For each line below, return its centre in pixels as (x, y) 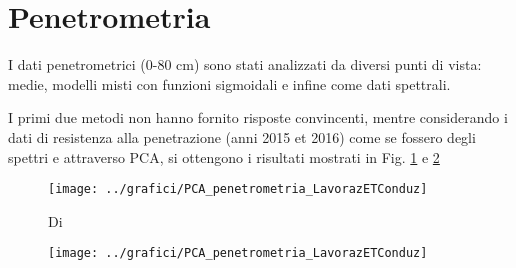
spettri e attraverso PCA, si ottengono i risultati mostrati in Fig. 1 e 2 (224, 156)
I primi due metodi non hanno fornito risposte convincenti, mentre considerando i (258, 117)
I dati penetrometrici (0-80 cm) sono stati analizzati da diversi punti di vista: (245, 64)
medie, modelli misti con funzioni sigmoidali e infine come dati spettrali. (229, 83)
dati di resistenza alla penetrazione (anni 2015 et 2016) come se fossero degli (242, 136)
